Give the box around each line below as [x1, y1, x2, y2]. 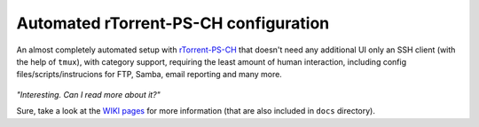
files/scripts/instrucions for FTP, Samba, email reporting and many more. [16, 69, 283, 80]
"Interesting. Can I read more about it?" [16, 89, 161, 99]
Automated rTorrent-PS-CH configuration [16, 13, 330, 33]
